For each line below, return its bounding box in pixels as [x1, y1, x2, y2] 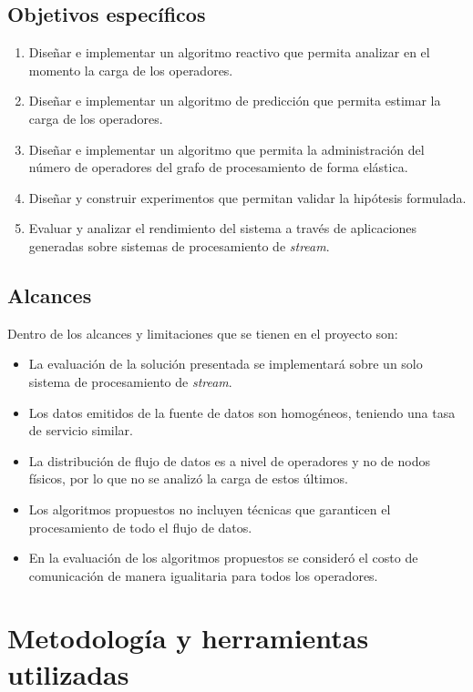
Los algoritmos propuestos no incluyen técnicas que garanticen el [28, 499, 391, 518]
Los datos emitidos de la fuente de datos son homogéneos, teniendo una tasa [28, 402, 456, 422]
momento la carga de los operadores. [28, 60, 233, 79]
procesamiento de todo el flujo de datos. [28, 517, 252, 536]
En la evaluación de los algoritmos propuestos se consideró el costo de [28, 548, 418, 567]
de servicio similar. [28, 421, 133, 440]
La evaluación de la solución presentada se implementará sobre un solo [28, 354, 423, 373]
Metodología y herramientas [7, 619, 369, 656]
